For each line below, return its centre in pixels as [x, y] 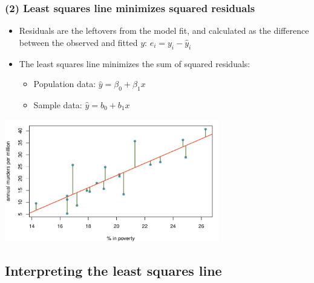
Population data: [65, 84]
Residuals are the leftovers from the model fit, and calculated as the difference [164, 31]
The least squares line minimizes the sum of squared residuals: [135, 63]
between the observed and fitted [78, 42]
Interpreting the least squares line [113, 271]
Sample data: [58, 105]
